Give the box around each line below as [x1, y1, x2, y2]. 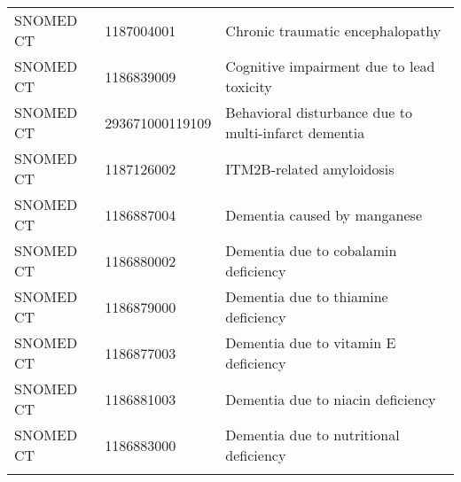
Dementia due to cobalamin [225, 240, 397, 260]
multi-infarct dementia [225, 122, 365, 143]
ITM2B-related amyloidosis [225, 158, 395, 179]
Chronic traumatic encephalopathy [225, 19, 441, 41]
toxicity [225, 76, 272, 97]
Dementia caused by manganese [225, 204, 423, 225]
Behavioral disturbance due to [225, 102, 412, 122]
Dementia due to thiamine [225, 286, 388, 307]
